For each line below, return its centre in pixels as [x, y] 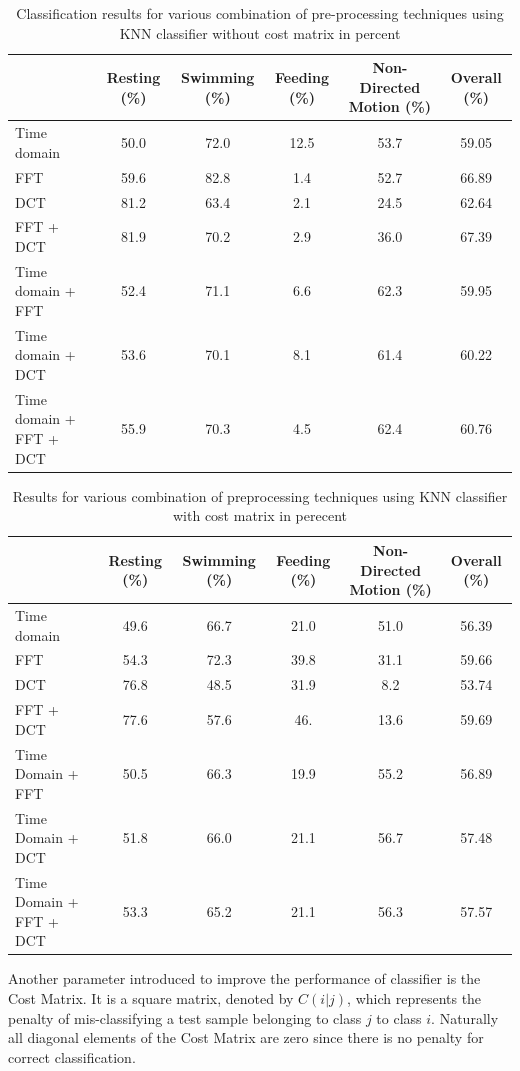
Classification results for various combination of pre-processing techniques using [260, 13]
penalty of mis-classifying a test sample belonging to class [185, 1017]
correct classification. [72, 1056]
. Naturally [465, 1017]
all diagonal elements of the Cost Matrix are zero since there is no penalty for [246, 1037]
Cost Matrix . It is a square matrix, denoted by [151, 998]
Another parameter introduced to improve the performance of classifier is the [244, 978]
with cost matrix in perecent [260, 515]
